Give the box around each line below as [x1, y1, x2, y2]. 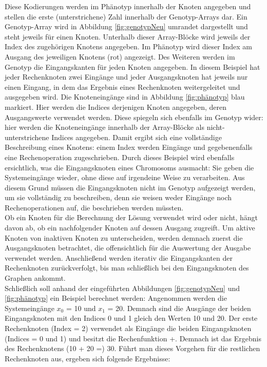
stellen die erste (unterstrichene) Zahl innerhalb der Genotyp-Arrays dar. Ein [5, 11, 247, 22]
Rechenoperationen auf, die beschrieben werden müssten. [5, 202, 184, 213]
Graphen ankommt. [5, 273, 66, 283]
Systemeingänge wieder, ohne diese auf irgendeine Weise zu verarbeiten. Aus [5, 172, 245, 183]
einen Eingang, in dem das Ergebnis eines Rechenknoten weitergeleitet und [5, 81, 240, 92]
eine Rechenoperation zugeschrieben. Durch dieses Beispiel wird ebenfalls [5, 151, 235, 162]
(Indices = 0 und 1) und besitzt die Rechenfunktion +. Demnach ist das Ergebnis [5, 333, 261, 343]
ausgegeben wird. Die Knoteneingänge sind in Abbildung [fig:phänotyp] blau [5, 91, 245, 102]
